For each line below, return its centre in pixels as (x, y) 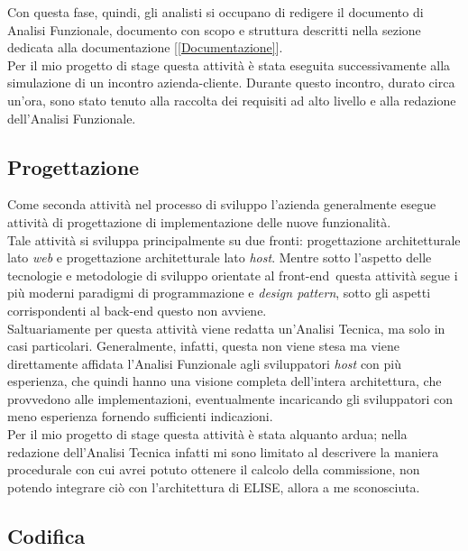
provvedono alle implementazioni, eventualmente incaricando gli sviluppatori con (230, 398)
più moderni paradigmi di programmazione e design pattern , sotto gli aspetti (219, 293)
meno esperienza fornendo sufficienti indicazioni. (140, 416)
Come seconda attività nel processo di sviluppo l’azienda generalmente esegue (222, 204)
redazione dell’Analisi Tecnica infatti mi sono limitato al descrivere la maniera (223, 451)
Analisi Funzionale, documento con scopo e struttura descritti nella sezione (214, 29)
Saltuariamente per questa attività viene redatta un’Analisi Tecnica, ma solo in (226, 328)
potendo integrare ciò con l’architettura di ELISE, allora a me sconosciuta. (214, 487)
